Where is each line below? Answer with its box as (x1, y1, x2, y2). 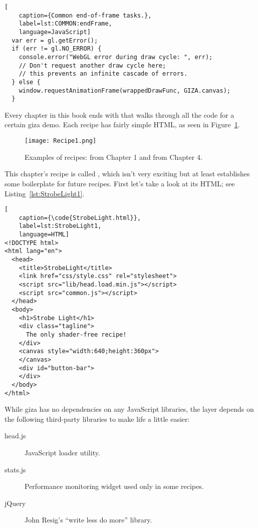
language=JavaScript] (19, 28, 91, 36)
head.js (5, 430, 26, 441)
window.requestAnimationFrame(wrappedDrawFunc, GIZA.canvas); (19, 87, 231, 94)
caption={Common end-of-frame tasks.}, (19, 12, 152, 19)
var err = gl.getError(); (12, 37, 98, 44)
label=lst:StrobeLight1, (19, 222, 102, 230)
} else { (12, 78, 41, 86)
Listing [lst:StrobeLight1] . (5, 188, 85, 198)
